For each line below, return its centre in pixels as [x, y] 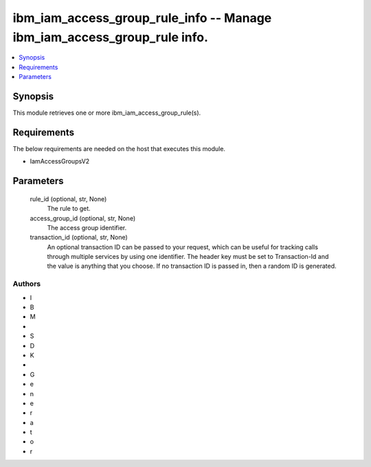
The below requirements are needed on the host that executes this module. [119, 148]
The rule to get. [69, 209]
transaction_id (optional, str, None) [79, 238]
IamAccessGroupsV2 [60, 161]
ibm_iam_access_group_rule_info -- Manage [142, 18]
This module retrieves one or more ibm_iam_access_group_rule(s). [107, 113]
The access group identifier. [87, 227]
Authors [27, 284]
